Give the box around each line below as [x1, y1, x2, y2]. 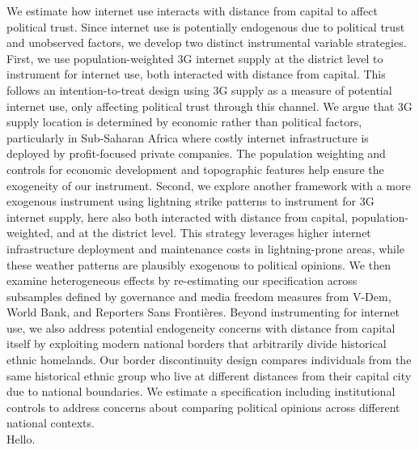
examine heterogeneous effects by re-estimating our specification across [6, 272, 358, 289]
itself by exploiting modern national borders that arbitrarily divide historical [6, 335, 387, 352]
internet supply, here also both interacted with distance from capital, [6, 208, 348, 225]
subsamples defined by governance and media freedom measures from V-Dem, [6, 287, 391, 304]
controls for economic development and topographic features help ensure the [6, 160, 384, 177]
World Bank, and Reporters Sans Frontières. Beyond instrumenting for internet [6, 304, 400, 321]
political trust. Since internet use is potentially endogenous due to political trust [6, 18, 405, 35]
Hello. [6, 431, 36, 448]
